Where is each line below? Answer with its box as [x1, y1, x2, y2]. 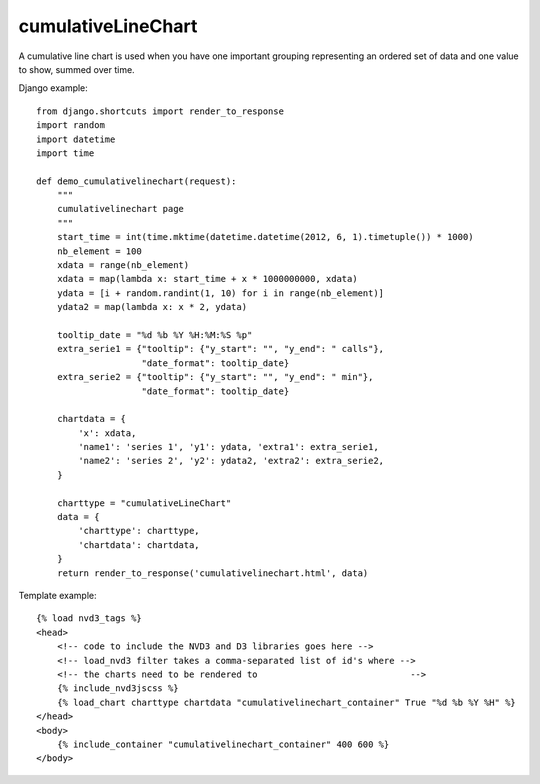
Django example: [18, 82, 89, 94]
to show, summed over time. [18, 63, 135, 75]
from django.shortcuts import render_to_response [36, 105, 285, 117]
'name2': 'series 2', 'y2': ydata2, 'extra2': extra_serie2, [78, 455, 385, 467]
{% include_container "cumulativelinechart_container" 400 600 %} [56, 738, 390, 750]
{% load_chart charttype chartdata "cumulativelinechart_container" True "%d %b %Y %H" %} [56, 696, 517, 708]
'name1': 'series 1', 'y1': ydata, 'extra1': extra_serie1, [78, 441, 379, 453]
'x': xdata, [78, 427, 137, 439]
